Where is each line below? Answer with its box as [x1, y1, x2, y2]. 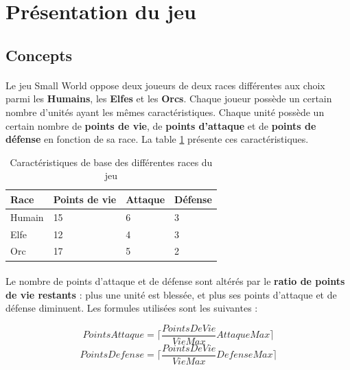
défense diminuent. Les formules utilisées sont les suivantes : [5, 301, 258, 315]
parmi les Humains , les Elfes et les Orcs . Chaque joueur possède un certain [5, 91, 332, 106]
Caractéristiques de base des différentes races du [10, 154, 213, 169]
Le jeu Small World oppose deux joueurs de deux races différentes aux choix [5, 78, 325, 92]
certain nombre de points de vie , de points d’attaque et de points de [5, 118, 316, 132]
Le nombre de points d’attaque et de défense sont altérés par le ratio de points [5, 274, 345, 288]
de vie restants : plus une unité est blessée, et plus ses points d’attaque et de [5, 287, 337, 301]
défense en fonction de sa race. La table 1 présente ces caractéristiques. [5, 132, 309, 146]
